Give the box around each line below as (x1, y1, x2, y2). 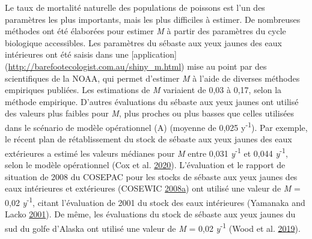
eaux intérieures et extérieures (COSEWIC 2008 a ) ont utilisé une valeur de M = (5, 182, 301, 195)
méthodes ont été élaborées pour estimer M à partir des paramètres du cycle (5, 25, 286, 37)
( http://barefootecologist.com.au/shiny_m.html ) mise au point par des (5, 59, 267, 72)
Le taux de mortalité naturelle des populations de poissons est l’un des (5, 1, 265, 13)
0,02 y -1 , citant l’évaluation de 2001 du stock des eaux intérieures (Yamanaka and (5, 194, 305, 208)
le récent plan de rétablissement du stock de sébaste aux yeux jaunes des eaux (5, 133, 292, 145)
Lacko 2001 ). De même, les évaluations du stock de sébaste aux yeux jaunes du (5, 208, 296, 220)
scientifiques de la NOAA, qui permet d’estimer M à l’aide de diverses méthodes (5, 71, 300, 84)
